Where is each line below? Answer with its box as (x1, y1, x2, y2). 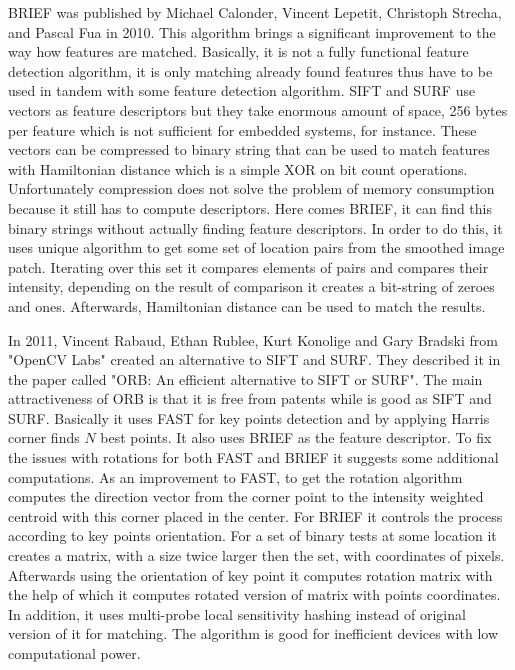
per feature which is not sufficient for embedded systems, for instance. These (8, 119, 477, 140)
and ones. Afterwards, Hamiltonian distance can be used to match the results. (8, 295, 486, 316)
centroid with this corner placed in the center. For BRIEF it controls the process (8, 505, 503, 526)
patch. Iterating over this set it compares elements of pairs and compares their (8, 256, 489, 277)
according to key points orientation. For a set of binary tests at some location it (8, 525, 497, 546)
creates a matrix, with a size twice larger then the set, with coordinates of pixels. (8, 545, 505, 566)
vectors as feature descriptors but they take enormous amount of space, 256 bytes (8, 99, 508, 120)
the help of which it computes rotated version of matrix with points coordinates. (8, 584, 501, 605)
